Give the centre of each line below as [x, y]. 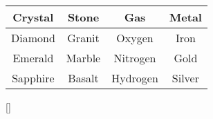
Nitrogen [135, 58]
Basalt [83, 78]
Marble [83, 58]
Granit [83, 38]
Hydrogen [135, 78]
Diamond [33, 38]
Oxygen [135, 38]
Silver [185, 78]
